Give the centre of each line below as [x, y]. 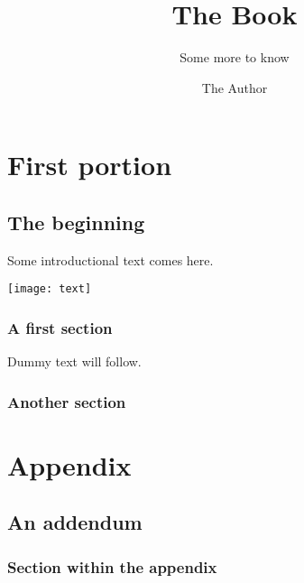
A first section [60, 327]
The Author [235, 87]
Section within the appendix [112, 566]
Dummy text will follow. [74, 361]
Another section [67, 401]
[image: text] [50, 289]
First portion [90, 165]
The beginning [76, 222]
